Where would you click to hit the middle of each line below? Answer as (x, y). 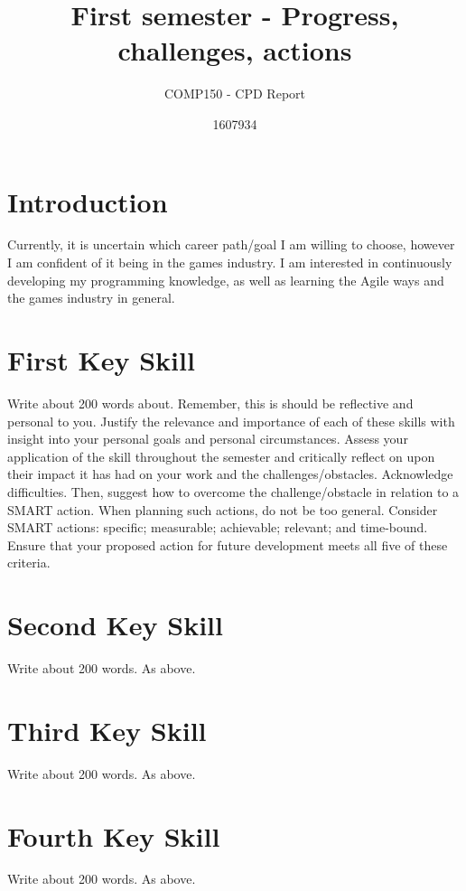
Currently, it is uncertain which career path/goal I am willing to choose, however (231, 244)
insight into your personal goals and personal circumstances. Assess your (208, 439)
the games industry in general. (91, 298)
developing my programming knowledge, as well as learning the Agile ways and (226, 280)
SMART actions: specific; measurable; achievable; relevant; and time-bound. (218, 527)
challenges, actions (235, 50)
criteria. (29, 563)
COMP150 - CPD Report (235, 94)
